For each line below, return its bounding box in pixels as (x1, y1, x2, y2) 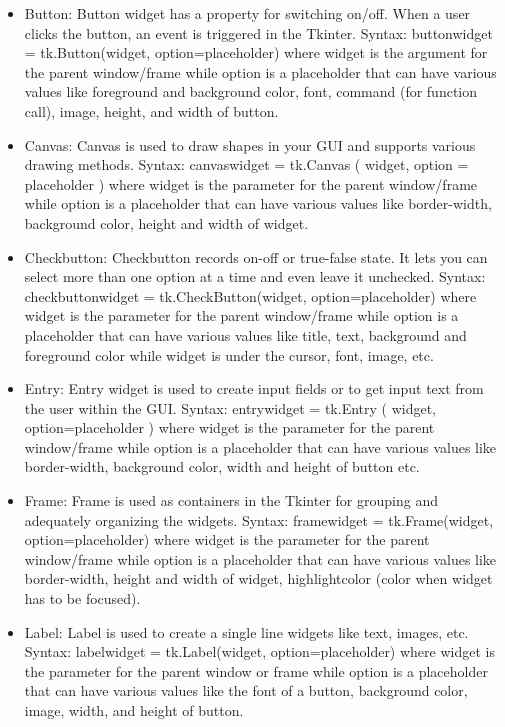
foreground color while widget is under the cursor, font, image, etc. (24, 344, 434, 365)
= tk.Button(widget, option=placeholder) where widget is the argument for (24, 42, 488, 63)
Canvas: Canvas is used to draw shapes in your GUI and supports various (24, 134, 476, 155)
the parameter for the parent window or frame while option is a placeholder (24, 660, 488, 681)
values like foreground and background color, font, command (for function (24, 81, 478, 102)
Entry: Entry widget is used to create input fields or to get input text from (24, 378, 484, 399)
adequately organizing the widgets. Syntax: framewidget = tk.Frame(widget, (24, 509, 494, 530)
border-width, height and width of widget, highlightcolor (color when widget (24, 568, 493, 589)
